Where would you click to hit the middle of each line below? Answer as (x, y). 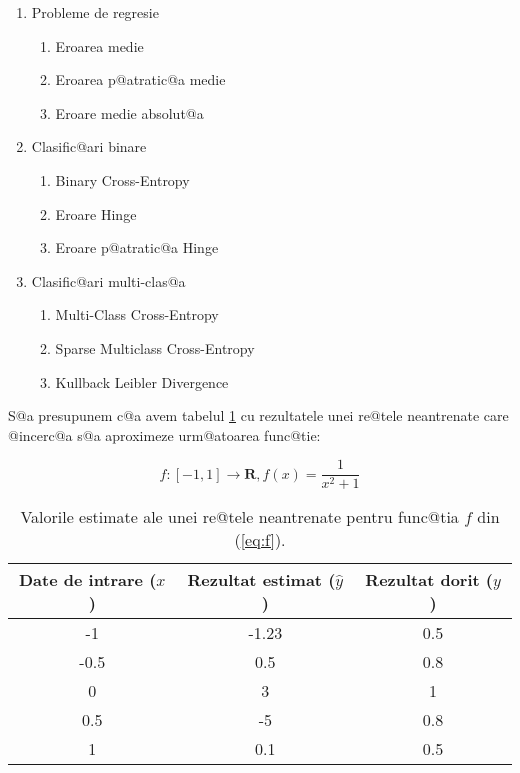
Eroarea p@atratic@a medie (140, 79)
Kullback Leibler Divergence (142, 381)
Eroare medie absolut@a (129, 112)
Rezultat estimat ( (261, 580)
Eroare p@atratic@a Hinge (137, 247)
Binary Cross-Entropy (122, 179)
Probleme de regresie (95, 12)
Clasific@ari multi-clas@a (108, 280)
